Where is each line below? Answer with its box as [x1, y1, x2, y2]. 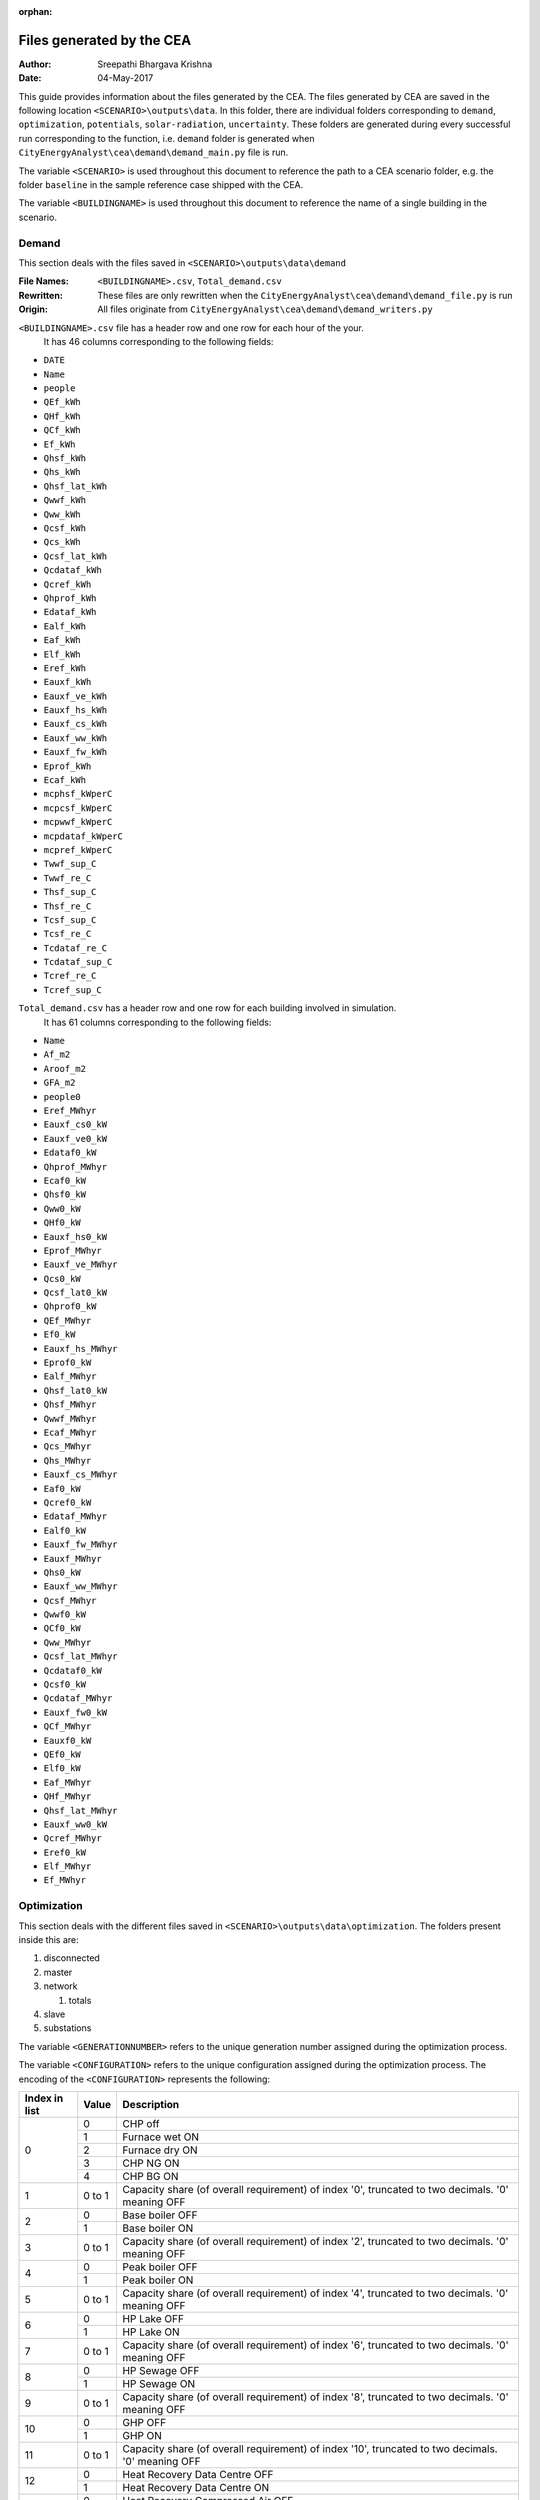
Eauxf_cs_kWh [43, 718, 108, 730]
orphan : [18, 6, 53, 17]
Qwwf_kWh [43, 495, 87, 506]
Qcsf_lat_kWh [43, 550, 108, 562]
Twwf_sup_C [43, 858, 97, 870]
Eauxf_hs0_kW [43, 1231, 108, 1242]
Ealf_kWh [43, 620, 87, 632]
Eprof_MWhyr [43, 1245, 102, 1256]
